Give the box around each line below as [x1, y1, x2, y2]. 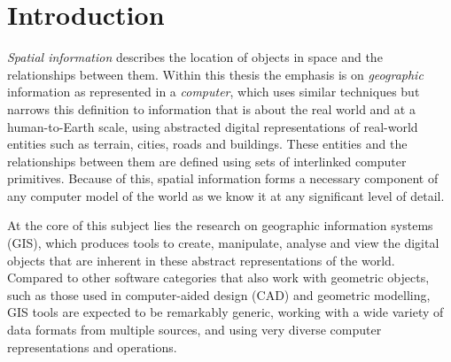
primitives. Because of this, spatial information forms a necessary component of [7, 169, 439, 188]
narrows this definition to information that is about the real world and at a [7, 99, 416, 118]
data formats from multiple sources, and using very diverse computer [7, 320, 382, 339]
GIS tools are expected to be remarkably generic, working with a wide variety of [7, 303, 444, 321]
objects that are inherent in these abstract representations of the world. [7, 250, 395, 269]
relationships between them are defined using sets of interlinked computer [7, 151, 407, 170]
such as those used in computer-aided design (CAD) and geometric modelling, [7, 285, 431, 304]
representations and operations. [7, 337, 177, 356]
